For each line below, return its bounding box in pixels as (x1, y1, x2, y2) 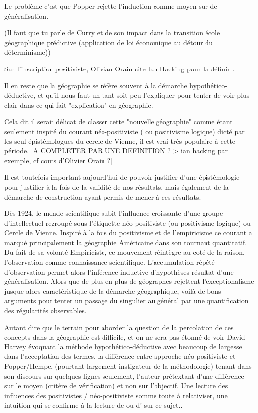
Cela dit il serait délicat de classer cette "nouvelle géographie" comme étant (4, 116, 233, 127)
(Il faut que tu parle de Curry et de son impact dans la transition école (4, 27, 220, 38)
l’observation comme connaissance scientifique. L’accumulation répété (4, 257, 215, 267)
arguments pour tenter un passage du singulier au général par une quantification (4, 295, 249, 306)
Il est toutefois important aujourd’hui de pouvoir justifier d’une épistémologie (4, 172, 240, 182)
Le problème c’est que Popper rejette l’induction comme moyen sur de (4, 1, 217, 11)
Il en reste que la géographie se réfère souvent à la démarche (4, 80, 187, 90)
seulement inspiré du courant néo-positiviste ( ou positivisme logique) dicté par (4, 126, 245, 136)
